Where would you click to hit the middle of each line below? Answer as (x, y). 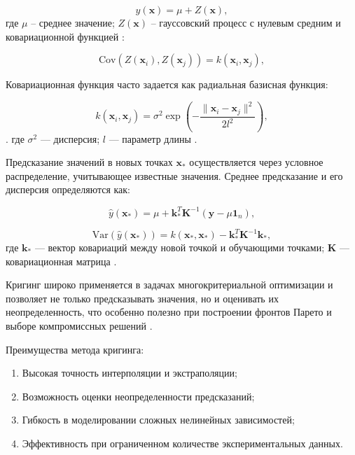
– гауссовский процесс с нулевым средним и (246, 22)
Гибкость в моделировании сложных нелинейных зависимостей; (158, 420)
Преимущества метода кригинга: (75, 349)
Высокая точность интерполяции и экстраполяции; (130, 373)
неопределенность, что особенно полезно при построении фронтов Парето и (169, 312)
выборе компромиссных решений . (79, 325)
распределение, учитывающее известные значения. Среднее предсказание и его (174, 175)
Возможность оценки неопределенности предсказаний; (138, 396)
